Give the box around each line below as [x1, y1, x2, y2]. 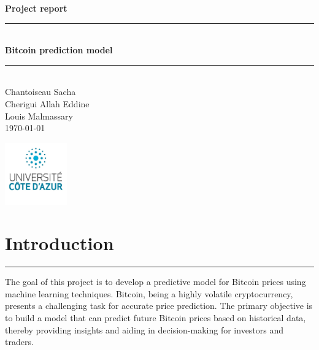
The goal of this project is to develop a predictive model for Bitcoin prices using [5, 275, 306, 288]
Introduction [5, 230, 114, 256]
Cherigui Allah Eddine [5, 97, 90, 110]
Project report [5, 2, 67, 14]
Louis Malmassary [5, 109, 73, 122]
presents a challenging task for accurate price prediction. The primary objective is [5, 299, 313, 312]
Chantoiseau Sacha [5, 85, 76, 98]
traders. [5, 335, 34, 348]
